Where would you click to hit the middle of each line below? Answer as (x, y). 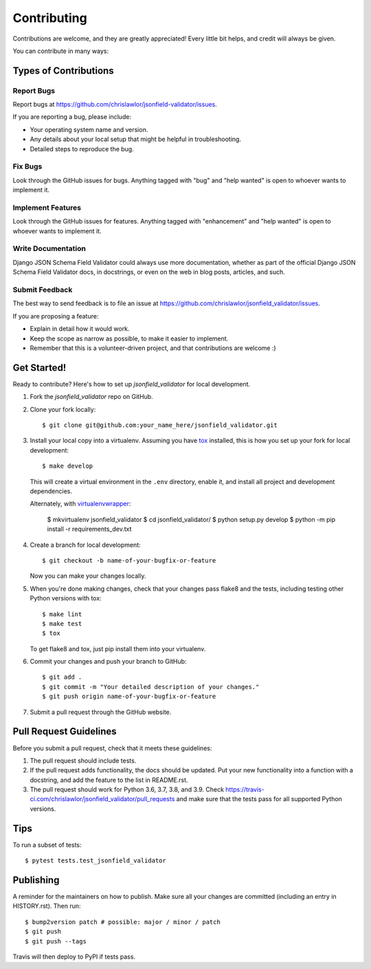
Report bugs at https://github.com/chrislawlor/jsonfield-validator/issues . (115, 105)
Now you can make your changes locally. (88, 576)
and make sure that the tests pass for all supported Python (259, 799)
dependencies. (51, 491)
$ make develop (68, 466)
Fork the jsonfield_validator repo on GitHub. (92, 397)
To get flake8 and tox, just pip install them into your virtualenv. (118, 649)
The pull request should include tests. (83, 761)
